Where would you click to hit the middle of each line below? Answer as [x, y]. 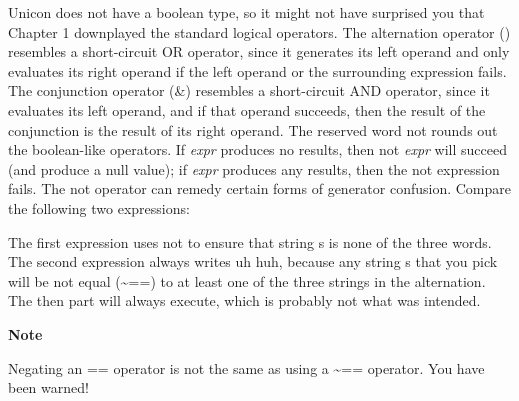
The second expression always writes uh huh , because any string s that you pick [253, 261]
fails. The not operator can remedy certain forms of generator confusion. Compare [260, 188]
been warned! [48, 387]
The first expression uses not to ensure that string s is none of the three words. [250, 241]
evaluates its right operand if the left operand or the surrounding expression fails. [257, 70]
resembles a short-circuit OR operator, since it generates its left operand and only [259, 51]
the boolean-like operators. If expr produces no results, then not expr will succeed [258, 149]
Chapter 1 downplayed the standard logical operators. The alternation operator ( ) [259, 31]
